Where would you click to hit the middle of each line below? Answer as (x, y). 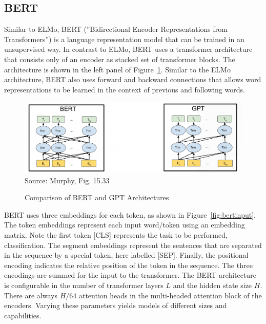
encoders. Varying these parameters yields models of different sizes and (116, 305)
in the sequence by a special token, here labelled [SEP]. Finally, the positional (126, 255)
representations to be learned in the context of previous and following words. (125, 89)
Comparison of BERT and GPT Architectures (97, 197)
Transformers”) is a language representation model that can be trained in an (124, 39)
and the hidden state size (212, 285)
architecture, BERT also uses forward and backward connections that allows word (133, 79)
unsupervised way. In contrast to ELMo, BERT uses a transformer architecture (128, 49)
